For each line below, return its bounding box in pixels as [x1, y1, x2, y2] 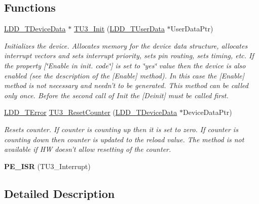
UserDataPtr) [170, 23, 213, 34]
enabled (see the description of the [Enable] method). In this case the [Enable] [4, 70, 244, 80]
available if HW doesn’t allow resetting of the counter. [4, 144, 171, 154]
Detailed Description [4, 185, 115, 201]
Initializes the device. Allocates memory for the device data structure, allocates [4, 40, 248, 51]
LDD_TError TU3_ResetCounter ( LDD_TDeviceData [4, 107, 177, 117]
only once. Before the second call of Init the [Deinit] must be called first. [4, 90, 229, 100]
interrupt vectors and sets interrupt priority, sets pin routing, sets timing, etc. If [4, 50, 254, 61]
